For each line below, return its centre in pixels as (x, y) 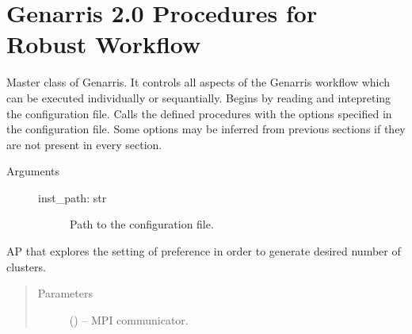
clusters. (26, 266)
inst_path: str (72, 197)
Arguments (33, 171)
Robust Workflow (104, 44)
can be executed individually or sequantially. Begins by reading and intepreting (199, 97)
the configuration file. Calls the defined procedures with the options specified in (199, 113)
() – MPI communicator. (129, 319)
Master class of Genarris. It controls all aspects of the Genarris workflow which (198, 82)
